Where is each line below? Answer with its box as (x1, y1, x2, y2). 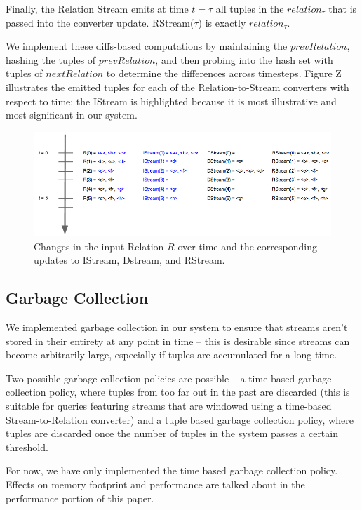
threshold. (6, 439, 48, 454)
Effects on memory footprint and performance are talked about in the (6, 477, 305, 492)
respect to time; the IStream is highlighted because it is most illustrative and (6, 93, 337, 108)
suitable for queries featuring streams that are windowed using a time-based (6, 398, 332, 413)
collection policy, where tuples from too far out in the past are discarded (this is (6, 384, 350, 399)
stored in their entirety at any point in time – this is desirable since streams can (6, 333, 350, 348)
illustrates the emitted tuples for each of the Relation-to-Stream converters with (6, 79, 349, 94)
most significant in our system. (6, 107, 138, 122)
